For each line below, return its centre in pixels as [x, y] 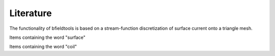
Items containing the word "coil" [43, 47]
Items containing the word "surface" [48, 37]
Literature [31, 13]
